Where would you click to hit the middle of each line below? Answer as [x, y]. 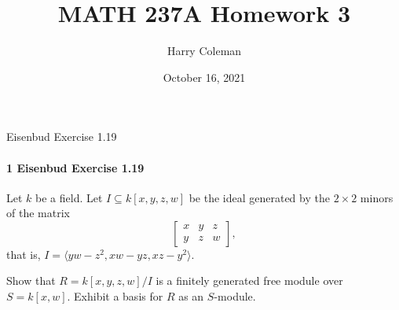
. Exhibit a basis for [115, 296]
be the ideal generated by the [259, 197]
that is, [24, 254]
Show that [31, 280]
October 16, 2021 [204, 77]
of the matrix [38, 213]
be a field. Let [69, 197]
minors [377, 197]
